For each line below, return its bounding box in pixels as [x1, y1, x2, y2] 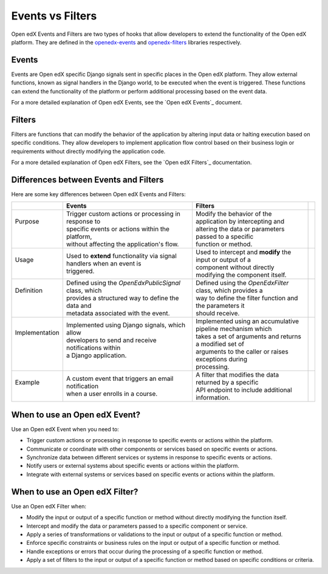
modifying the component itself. [195, 271, 287, 279]
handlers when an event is [66, 259, 142, 268]
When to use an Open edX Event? [11, 409, 141, 420]
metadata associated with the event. [66, 309, 170, 318]
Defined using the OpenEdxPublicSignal [66, 279, 180, 287]
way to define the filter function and [195, 294, 298, 302]
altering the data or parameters [195, 225, 285, 233]
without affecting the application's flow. [66, 240, 179, 248]
